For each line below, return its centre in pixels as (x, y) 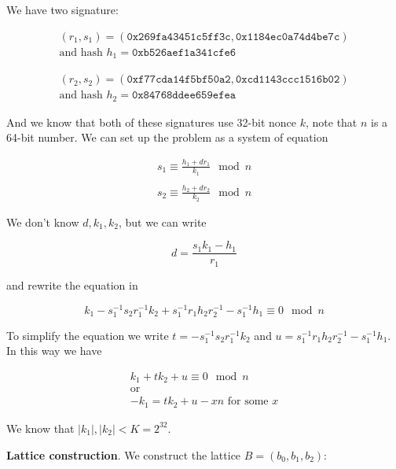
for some (248, 402)
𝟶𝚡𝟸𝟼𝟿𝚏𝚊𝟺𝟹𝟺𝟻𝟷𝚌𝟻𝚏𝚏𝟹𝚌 (179, 37)
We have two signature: (62, 9)
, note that (331, 122)
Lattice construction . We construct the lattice (124, 454)
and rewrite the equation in (72, 284)
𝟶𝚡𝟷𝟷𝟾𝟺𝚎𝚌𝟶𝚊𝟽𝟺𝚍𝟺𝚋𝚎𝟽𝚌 (288, 37)
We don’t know (43, 222)
